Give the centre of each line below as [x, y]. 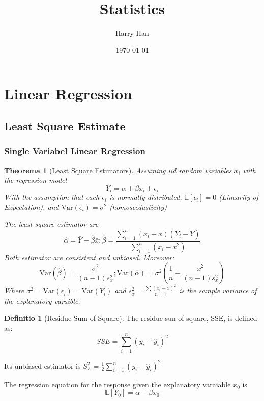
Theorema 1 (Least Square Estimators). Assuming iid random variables [118, 170]
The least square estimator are [51, 224]
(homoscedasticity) [138, 207]
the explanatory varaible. [42, 301]
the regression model [36, 180]
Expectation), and [32, 207]
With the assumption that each [52, 197]
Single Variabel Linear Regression [75, 151]
